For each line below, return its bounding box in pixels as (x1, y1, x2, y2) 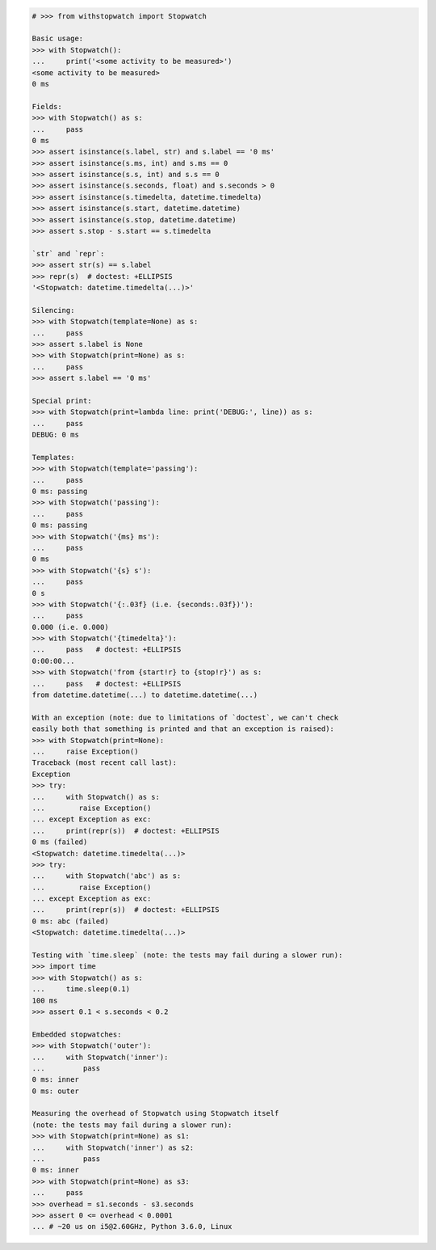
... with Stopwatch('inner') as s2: (31, 1142, 194, 1152)
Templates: (31, 453, 75, 462)
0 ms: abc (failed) (31, 916, 109, 926)
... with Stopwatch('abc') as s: (31, 872, 182, 880)
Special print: (31, 396, 92, 405)
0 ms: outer (31, 1086, 80, 1096)
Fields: (31, 102, 62, 111)
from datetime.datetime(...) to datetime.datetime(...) (31, 690, 258, 699)
